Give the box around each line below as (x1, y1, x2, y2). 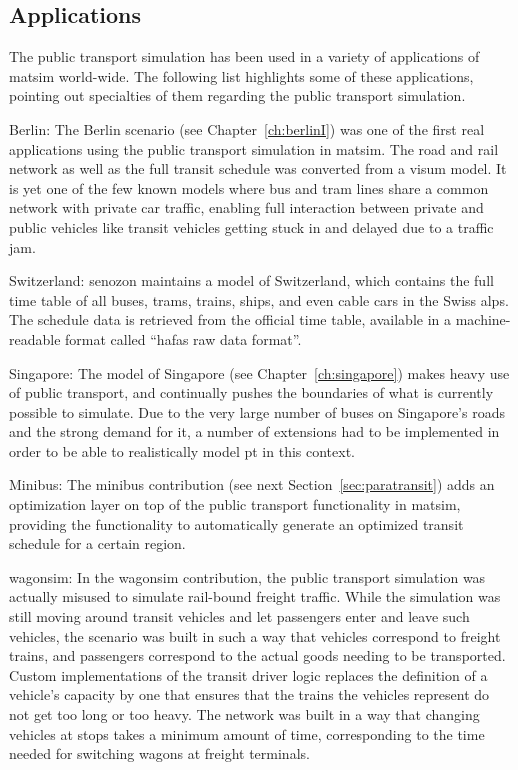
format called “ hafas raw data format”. (65, 328, 302, 349)
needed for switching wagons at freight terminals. (9, 743, 310, 764)
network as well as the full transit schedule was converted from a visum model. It (9, 158, 507, 179)
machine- (455, 309, 511, 330)
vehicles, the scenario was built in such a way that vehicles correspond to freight (9, 625, 501, 646)
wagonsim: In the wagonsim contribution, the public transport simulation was (9, 566, 486, 587)
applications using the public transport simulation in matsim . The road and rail (9, 138, 499, 159)
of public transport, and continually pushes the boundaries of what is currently (9, 382, 494, 403)
